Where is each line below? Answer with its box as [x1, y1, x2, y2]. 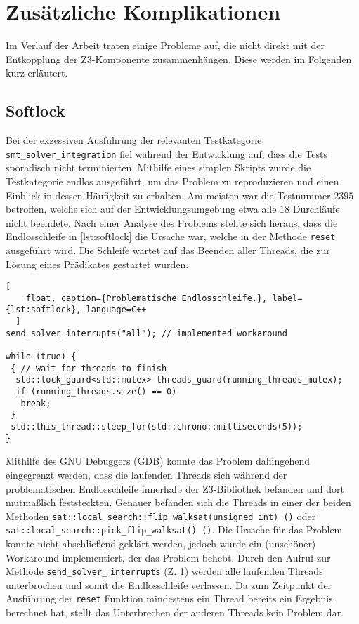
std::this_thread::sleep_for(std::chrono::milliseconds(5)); [11, 422, 303, 432]
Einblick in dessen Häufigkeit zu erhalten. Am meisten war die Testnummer [6, 187, 331, 202]
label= [272, 293, 303, 303]
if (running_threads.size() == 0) [15, 387, 177, 397]
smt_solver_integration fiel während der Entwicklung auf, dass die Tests [6, 146, 327, 161]
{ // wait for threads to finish [11, 363, 167, 373]
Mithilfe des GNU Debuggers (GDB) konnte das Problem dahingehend [6, 453, 310, 468]
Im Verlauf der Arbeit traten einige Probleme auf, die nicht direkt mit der [6, 38, 325, 53]
